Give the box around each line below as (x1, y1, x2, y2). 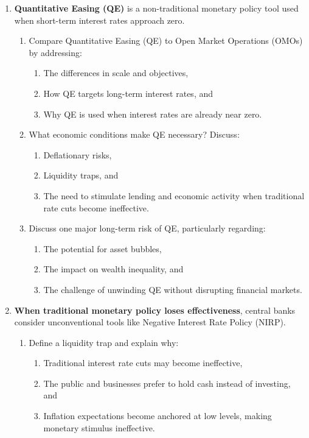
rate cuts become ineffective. (43, 201, 149, 214)
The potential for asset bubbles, (43, 242, 162, 255)
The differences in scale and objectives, (43, 66, 189, 79)
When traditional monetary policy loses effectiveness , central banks (14, 303, 296, 316)
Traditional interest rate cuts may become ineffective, (43, 356, 243, 369)
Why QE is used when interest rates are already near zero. (43, 107, 262, 120)
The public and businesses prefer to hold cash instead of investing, (43, 376, 291, 389)
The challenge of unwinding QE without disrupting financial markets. (43, 283, 302, 295)
